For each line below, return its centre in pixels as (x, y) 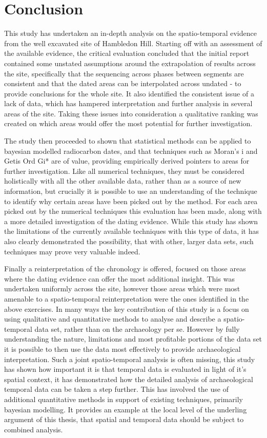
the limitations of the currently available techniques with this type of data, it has (132, 231)
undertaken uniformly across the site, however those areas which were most (122, 288)
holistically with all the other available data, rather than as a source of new (123, 181)
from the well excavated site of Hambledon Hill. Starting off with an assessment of (133, 43)
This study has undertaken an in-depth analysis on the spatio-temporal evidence (130, 33)
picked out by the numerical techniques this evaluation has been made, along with (133, 211)
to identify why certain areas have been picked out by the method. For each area (131, 201)
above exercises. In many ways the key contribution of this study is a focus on (127, 308)
